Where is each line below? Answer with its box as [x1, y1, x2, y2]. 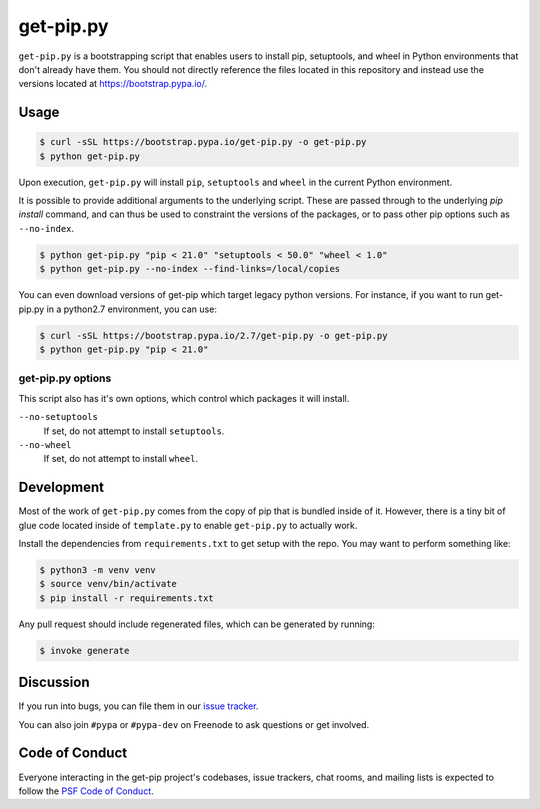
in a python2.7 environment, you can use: [46, 303, 217, 315]
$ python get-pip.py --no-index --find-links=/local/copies [39, 263, 341, 275]
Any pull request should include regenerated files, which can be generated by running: [18, 618, 375, 630]
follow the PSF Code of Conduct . [18, 785, 154, 797]
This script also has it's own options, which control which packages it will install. [18, 392, 350, 404]
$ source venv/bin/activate [39, 578, 177, 590]
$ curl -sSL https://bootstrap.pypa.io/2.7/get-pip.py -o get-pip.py [39, 330, 388, 341]
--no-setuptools [18, 411, 99, 423]
